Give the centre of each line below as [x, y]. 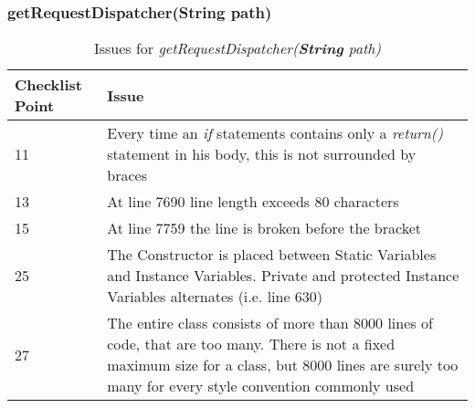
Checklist [48, 85]
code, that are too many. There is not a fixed [251, 344]
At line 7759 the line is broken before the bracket [264, 228]
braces [127, 175]
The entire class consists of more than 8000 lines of [270, 323]
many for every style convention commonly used [261, 386]
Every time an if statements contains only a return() [275, 133]
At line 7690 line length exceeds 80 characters [253, 202]
